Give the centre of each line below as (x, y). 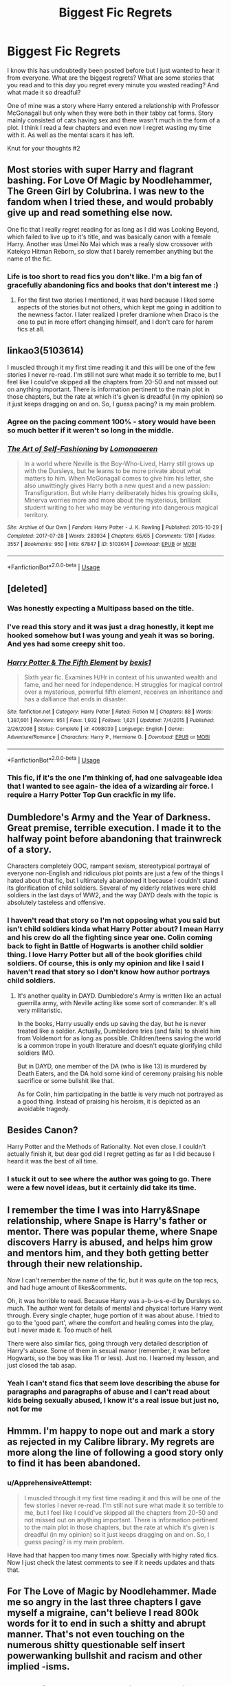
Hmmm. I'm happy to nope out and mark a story (111, 1431)
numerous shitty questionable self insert (96, 1645)
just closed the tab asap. (42, 1366)
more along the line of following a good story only (115, 1453)
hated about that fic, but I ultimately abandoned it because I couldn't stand (113, 881)
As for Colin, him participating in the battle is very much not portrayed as (120, 1094)
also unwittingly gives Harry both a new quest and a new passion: (117, 485)
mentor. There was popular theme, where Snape (112, 1231)
